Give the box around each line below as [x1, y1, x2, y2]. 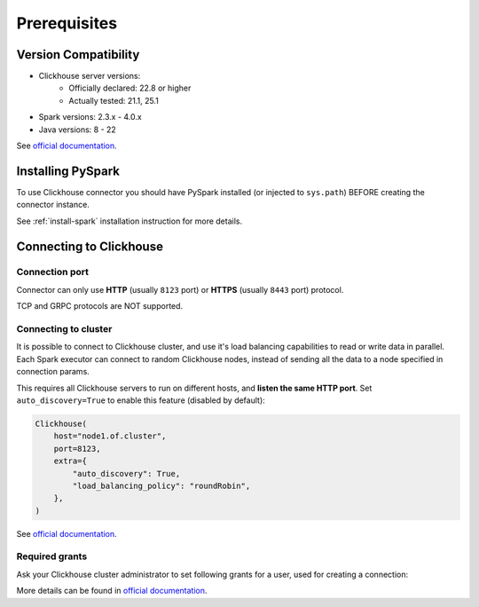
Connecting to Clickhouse [16, 239, 164, 254]
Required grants [16, 550, 88, 563]
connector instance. [16, 200, 90, 210]
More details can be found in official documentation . [16, 586, 208, 596]
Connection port [16, 266, 89, 279]
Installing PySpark [16, 163, 120, 178]
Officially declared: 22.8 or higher [68, 83, 192, 93]
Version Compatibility [16, 47, 140, 62]
